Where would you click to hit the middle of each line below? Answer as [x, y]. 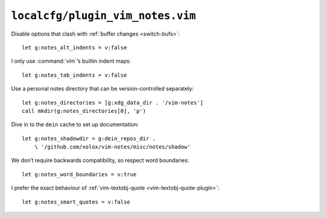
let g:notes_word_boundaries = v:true [79, 174]
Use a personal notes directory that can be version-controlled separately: [103, 89]
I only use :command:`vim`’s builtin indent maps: [71, 61]
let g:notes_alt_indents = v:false [75, 47]
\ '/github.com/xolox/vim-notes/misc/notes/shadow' [112, 147]
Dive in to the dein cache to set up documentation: [75, 124]
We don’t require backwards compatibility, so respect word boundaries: [100, 161]
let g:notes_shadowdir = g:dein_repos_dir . [89, 138]
